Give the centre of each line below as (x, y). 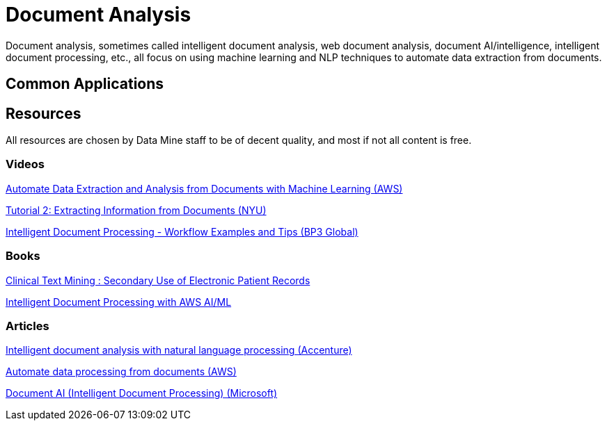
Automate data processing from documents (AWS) (121, 372)
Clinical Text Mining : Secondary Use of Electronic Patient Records (158, 280)
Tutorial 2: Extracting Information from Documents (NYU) (136, 210)
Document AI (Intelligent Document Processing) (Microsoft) (142, 393)
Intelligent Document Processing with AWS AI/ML (119, 302)
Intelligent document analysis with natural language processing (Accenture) (179, 350)
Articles (27, 326)
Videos (25, 164)
